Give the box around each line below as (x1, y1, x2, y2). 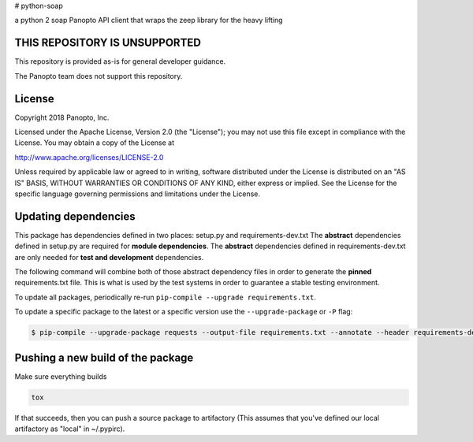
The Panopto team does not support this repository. (14, 71, 183, 80)
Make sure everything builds (14, 371, 107, 381)
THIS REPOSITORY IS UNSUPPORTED (14, 36, 201, 50)
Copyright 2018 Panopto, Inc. (14, 113, 110, 122)
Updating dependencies (14, 210, 136, 223)
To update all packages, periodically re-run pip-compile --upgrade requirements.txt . (14, 292, 317, 302)
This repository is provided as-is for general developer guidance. (14, 57, 226, 66)
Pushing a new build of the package (14, 351, 194, 364)
